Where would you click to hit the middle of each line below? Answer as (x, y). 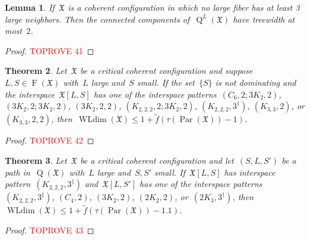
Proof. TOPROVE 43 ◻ (49, 230)
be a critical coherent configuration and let (157, 160)
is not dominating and (256, 82)
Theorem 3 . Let (36, 160)
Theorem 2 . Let (36, 71)
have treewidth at (264, 19)
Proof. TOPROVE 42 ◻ (49, 140)
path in (18, 172)
